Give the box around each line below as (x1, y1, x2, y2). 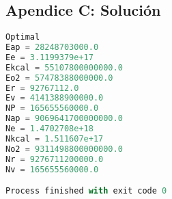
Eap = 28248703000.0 (5, 42, 99, 53)
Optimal (5, 32, 40, 42)
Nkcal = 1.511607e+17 (5, 133, 104, 144)
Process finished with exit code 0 (5, 186, 167, 196)
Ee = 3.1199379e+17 (5, 52, 94, 62)
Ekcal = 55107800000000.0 (5, 62, 123, 72)
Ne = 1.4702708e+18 (5, 124, 94, 134)
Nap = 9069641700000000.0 (5, 114, 123, 124)
